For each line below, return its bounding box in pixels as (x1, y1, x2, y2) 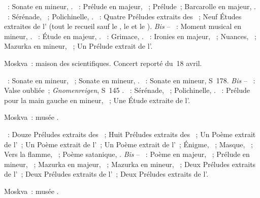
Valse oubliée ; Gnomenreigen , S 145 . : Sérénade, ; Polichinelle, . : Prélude (4, 85, 250, 95)
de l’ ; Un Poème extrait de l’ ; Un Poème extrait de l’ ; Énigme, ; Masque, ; (4, 139, 253, 149)
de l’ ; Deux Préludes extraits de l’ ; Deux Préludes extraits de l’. (4, 169, 209, 179)
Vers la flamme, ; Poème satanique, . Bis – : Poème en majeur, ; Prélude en (4, 149, 250, 159)
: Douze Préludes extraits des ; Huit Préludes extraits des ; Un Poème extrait (7, 128, 256, 139)
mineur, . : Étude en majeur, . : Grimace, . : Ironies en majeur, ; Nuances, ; (4, 30, 256, 41)
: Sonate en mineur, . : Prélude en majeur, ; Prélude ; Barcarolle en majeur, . (7, 1, 256, 11)
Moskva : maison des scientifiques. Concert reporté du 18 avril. (4, 57, 202, 68)
